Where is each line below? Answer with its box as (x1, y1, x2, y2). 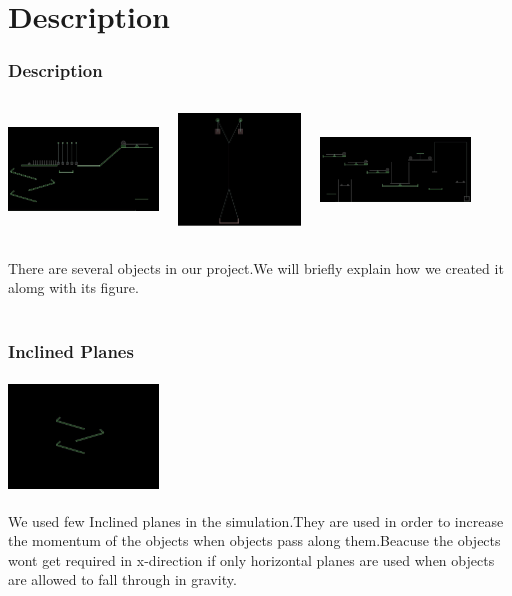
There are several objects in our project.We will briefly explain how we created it (8, 257, 504, 278)
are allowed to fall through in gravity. (8, 569, 237, 590)
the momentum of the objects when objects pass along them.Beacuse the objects (8, 530, 501, 551)
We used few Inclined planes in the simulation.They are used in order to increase (8, 510, 504, 531)
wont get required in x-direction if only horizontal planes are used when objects (8, 549, 495, 570)
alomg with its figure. (8, 277, 139, 298)
